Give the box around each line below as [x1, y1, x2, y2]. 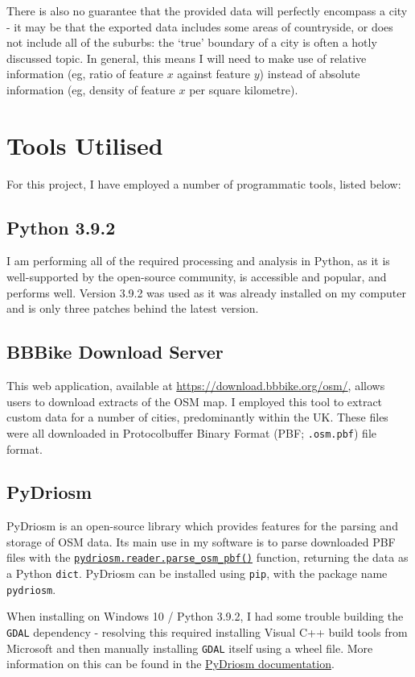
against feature [177, 65, 251, 82]
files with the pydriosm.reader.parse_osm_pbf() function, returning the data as [6, 549, 409, 566]
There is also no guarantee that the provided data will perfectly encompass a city [6, 2, 408, 19]
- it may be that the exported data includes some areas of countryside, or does [6, 18, 393, 35]
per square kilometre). [189, 81, 298, 98]
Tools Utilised [6, 128, 163, 161]
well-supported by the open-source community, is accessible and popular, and [6, 268, 387, 285]
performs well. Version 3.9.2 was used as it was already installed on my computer [6, 284, 406, 301]
